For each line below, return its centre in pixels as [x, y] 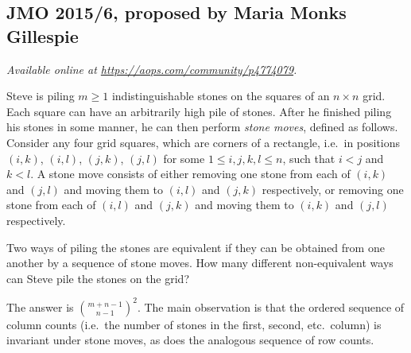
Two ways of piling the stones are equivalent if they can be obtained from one [196, 247]
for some [184, 158]
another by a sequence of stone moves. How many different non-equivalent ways [200, 263]
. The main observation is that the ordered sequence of [271, 306]
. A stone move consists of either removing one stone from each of [190, 174]
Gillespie [43, 35]
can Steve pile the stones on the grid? [98, 278]
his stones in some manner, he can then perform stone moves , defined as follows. [202, 127]
